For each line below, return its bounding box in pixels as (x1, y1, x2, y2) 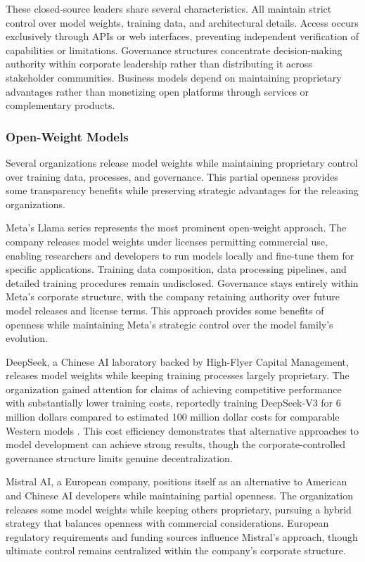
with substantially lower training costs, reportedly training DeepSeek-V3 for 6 (6, 395, 341, 410)
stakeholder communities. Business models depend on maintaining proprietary (6, 70, 342, 84)
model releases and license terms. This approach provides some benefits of (6, 302, 324, 317)
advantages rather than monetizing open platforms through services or (6, 84, 309, 98)
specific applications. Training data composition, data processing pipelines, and (6, 262, 347, 276)
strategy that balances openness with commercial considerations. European (6, 516, 329, 530)
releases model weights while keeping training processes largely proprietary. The (6, 368, 350, 383)
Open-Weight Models (6, 127, 129, 145)
